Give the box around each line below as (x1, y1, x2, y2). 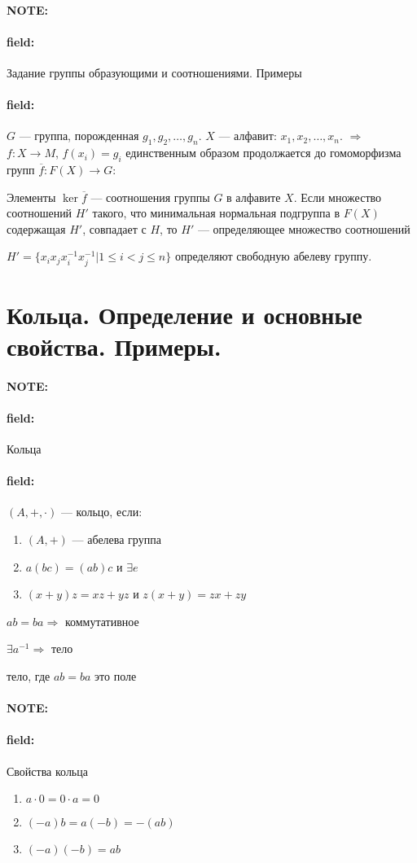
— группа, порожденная (19, 127, 139, 144)
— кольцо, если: (60, 503, 143, 520)
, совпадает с (82, 220, 147, 237)
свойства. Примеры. (7, 329, 222, 362)
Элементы (7, 188, 56, 205)
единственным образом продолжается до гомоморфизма (125, 144, 402, 161)
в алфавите (226, 188, 281, 205)
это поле (94, 668, 137, 684)
